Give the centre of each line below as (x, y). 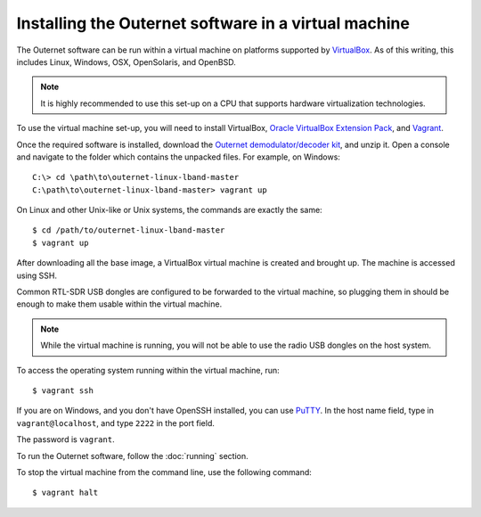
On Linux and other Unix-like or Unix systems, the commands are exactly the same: (169, 210)
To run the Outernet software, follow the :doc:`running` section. (132, 455)
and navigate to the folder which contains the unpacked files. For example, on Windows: (178, 157)
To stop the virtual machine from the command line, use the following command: (164, 472)
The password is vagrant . (65, 439)
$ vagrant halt (65, 493)
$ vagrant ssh (63, 390)
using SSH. (37, 275)
